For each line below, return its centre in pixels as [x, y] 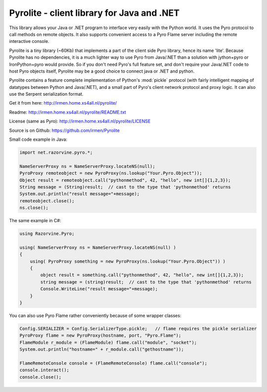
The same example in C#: [35, 221]
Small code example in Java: [38, 139]
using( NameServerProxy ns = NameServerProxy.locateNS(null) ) [98, 247]
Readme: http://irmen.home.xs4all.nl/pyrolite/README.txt [67, 112]
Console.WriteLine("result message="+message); [99, 289]
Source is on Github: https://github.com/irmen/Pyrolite [64, 130]
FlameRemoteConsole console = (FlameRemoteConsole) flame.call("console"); [113, 363]
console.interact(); [44, 370]
